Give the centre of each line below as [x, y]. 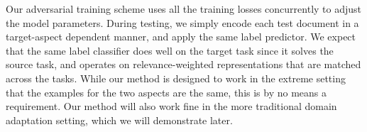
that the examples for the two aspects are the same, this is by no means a [166, 92]
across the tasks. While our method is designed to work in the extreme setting [176, 78]
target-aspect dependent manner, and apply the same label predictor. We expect [181, 37]
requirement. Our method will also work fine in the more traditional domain [171, 106]
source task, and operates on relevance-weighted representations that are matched [183, 64]
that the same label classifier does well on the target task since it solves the [170, 50]
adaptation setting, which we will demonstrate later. [119, 120]
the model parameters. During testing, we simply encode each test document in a [182, 22]
